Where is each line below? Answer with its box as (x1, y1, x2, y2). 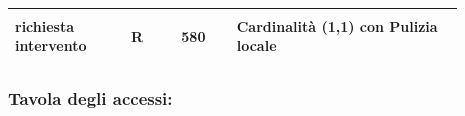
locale (236, 35, 277, 56)
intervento (15, 35, 87, 56)
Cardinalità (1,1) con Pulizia (236, 15, 438, 36)
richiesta (15, 15, 75, 36)
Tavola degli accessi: (8, 85, 173, 110)
